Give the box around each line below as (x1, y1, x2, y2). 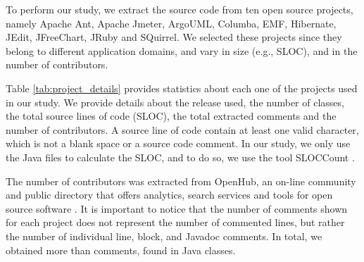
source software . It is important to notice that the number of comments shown (6, 201, 348, 216)
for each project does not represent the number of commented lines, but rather (6, 215, 345, 230)
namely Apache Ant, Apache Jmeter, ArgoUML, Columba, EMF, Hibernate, (6, 15, 337, 30)
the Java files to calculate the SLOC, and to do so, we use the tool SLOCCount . (6, 149, 355, 164)
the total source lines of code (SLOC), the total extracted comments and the (6, 108, 337, 123)
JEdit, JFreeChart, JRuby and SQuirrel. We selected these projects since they (6, 30, 342, 44)
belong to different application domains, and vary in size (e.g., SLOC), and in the (6, 43, 358, 58)
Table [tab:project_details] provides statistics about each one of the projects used (6, 80, 358, 95)
